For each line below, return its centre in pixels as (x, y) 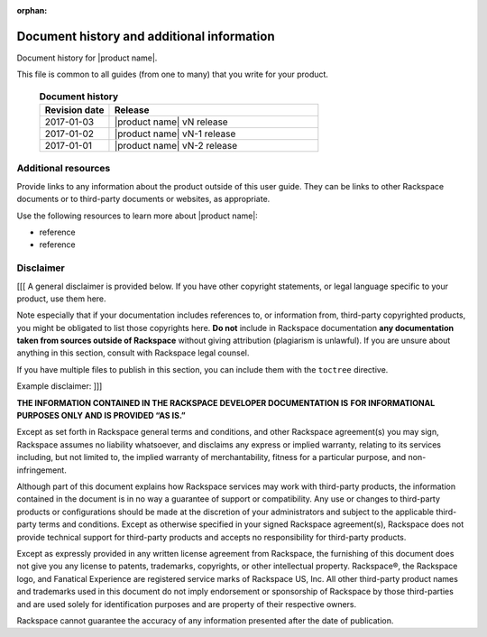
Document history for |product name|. (87, 58)
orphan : (32, 10)
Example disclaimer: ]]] (60, 386)
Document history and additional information (146, 36)
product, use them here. (62, 299)
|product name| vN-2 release (176, 146)
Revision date (74, 110)
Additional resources (64, 169)
